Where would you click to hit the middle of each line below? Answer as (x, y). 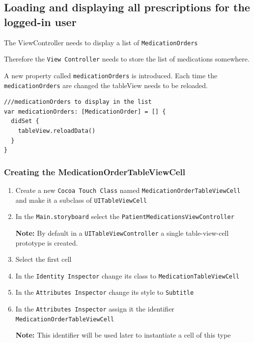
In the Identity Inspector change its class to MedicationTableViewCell (127, 275)
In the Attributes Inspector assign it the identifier (95, 309)
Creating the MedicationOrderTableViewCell (95, 171)
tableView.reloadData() (57, 131)
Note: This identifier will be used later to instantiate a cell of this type (123, 335)
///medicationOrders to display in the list (78, 102)
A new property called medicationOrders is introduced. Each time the (111, 75)
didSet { (25, 121)
